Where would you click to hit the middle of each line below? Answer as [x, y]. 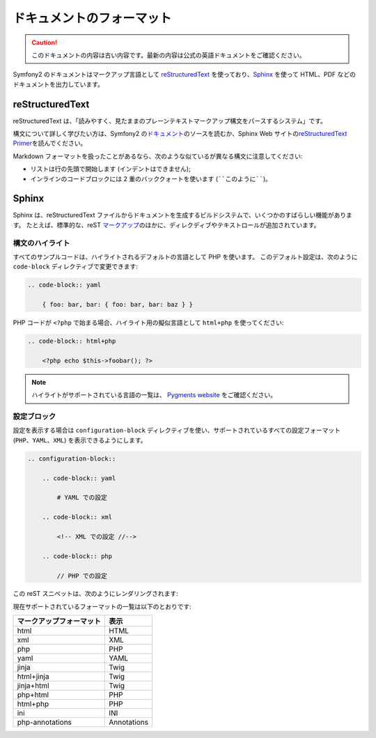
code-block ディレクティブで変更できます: [76, 267]
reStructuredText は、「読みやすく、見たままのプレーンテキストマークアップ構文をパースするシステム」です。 [170, 121]
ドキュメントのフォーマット [92, 18]
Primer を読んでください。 [50, 144]
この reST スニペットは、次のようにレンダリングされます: [96, 594]
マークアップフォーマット [59, 622]
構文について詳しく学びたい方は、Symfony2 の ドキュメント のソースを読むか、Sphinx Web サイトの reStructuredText [180, 134]
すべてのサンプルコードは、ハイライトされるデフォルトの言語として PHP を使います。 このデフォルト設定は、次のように [185, 257]
